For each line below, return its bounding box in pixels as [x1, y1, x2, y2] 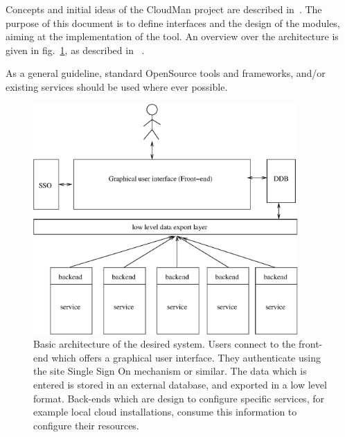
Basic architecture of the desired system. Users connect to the [33, 337, 296, 351]
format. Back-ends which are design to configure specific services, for [33, 391, 324, 405]
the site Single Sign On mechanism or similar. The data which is [33, 364, 307, 378]
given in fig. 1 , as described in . [6, 42, 145, 57]
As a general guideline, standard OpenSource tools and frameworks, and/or [6, 66, 326, 80]
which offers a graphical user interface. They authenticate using [51, 350, 321, 364]
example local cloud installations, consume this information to [33, 404, 297, 419]
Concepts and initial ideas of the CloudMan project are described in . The [6, 2, 322, 16]
